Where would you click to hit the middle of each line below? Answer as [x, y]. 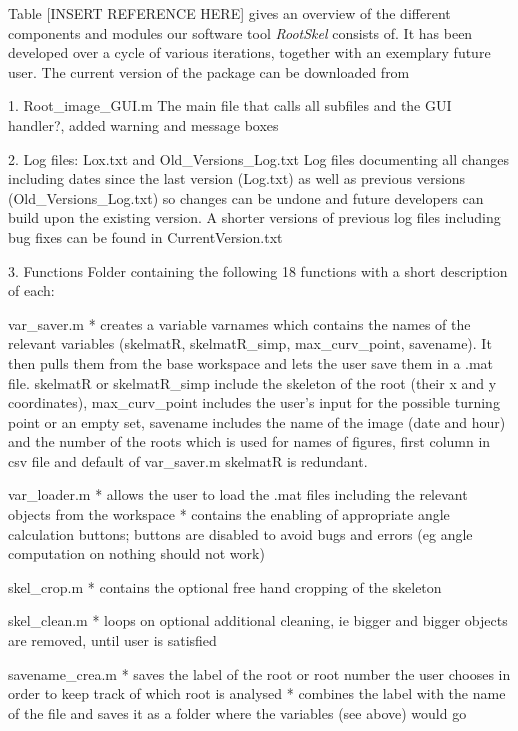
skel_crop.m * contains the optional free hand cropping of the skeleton [225, 586]
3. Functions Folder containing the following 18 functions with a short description [258, 270]
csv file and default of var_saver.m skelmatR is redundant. [188, 460]
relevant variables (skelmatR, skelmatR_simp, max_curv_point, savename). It [250, 343]
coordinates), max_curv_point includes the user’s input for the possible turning [254, 402]
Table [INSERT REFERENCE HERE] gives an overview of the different [229, 13]
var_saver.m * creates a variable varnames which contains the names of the [239, 323]
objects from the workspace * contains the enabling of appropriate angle [229, 514]
